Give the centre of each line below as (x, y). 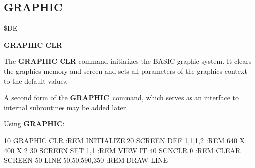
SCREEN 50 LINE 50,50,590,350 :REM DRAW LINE (86, 160)
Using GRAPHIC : (34, 124)
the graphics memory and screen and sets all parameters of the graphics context (126, 71)
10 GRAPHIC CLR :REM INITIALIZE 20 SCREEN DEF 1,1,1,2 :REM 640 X (125, 140)
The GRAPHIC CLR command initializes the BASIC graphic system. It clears (128, 61)
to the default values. (36, 81)
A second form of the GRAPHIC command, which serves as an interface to (121, 97)
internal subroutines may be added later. (66, 107)
